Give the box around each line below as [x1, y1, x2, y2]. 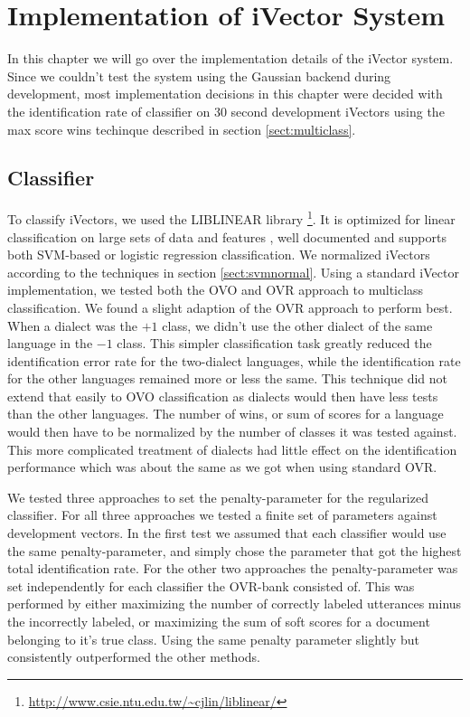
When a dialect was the [7, 316, 137, 335]
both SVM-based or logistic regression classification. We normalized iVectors [7, 245, 430, 264]
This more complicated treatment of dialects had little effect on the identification [7, 439, 457, 458]
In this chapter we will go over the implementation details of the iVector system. [7, 49, 454, 68]
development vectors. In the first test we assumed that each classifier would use [7, 524, 446, 542]
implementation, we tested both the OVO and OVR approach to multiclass [7, 280, 424, 299]
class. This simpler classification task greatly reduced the [117, 334, 432, 353]
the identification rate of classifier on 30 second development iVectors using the [7, 101, 445, 120]
